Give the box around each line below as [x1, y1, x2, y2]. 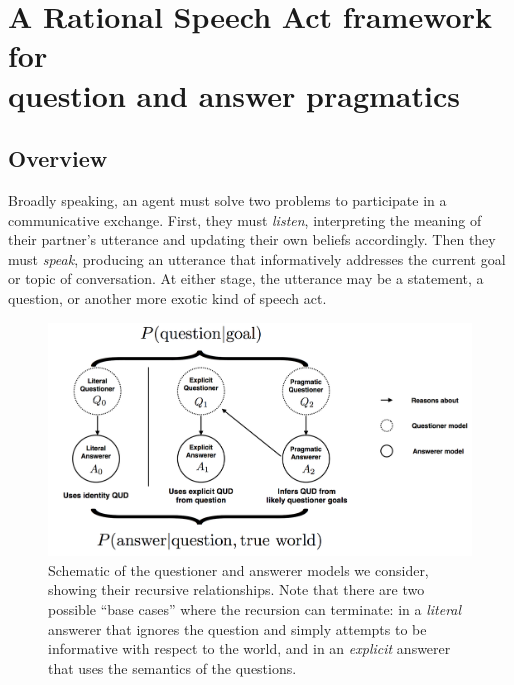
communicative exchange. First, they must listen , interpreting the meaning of [8, 209, 482, 230]
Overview [8, 143, 108, 174]
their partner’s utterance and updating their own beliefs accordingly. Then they [8, 229, 496, 250]
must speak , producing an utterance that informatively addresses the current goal [8, 248, 506, 269]
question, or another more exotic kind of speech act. [8, 287, 327, 308]
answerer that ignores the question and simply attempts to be [48, 618, 427, 639]
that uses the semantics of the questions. [48, 657, 297, 678]
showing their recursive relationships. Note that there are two [48, 579, 425, 600]
